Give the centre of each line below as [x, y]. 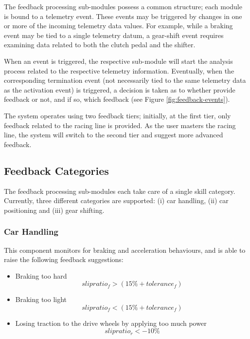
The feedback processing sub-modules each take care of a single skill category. [120, 191]
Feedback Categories [56, 170]
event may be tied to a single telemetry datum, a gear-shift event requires [114, 35]
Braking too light [41, 299]
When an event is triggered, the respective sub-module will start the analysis [118, 61]
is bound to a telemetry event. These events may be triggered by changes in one [123, 16]
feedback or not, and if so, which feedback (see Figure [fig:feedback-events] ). [117, 99]
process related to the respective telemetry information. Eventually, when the [119, 70]
